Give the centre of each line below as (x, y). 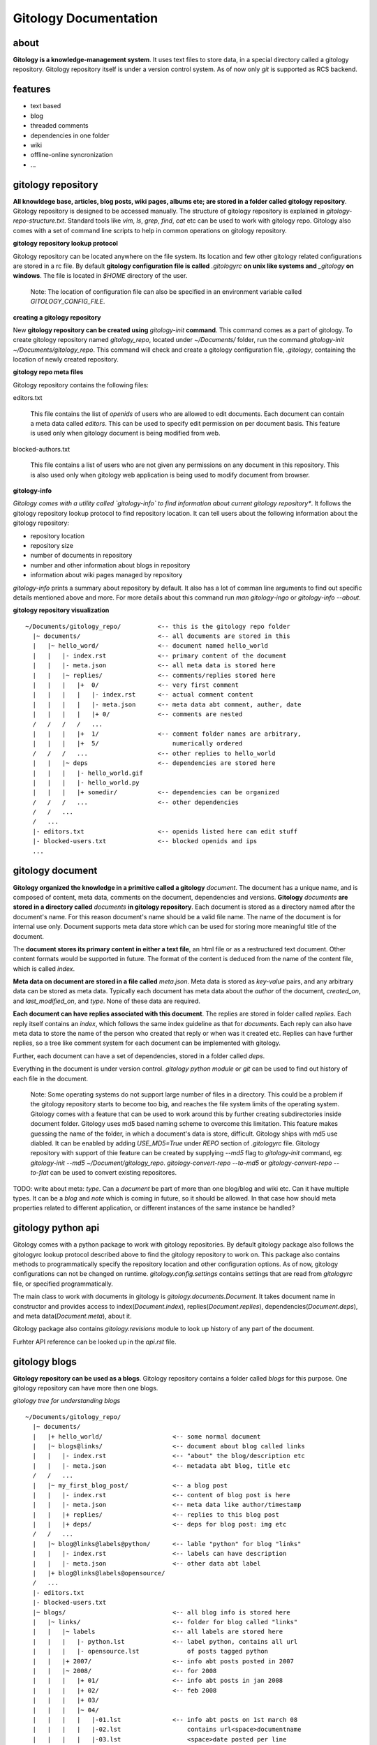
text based (46, 106)
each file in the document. (51, 1078)
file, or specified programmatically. (63, 1284)
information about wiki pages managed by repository (106, 575)
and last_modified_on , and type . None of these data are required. (106, 1001)
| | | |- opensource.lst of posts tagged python (150, 1651)
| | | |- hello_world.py (86, 782)
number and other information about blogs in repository (110, 565)
